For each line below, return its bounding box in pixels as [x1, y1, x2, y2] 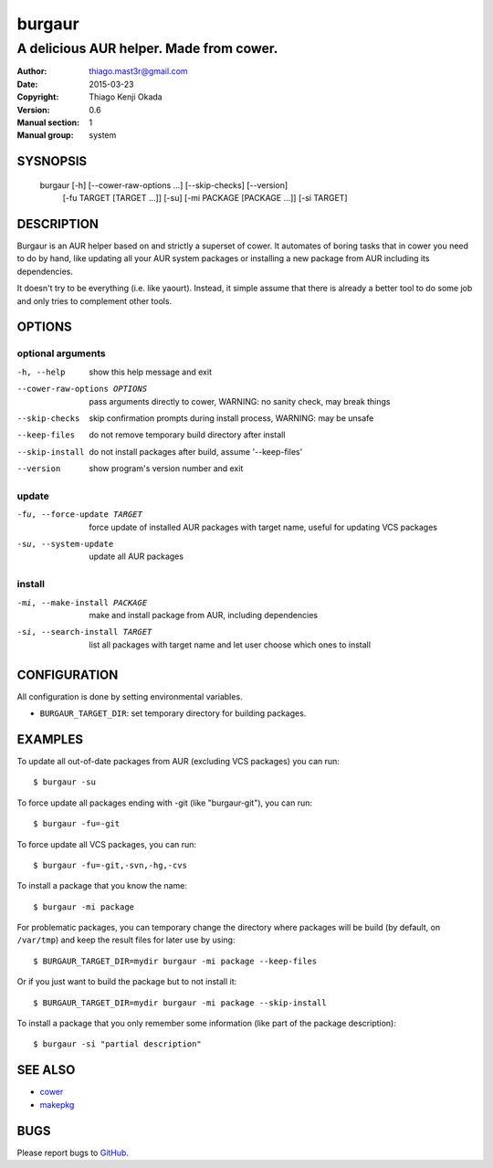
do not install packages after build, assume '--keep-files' [89, 446, 303, 457]
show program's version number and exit [89, 463, 244, 474]
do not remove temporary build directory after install [89, 429, 286, 440]
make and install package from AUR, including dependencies [89, 609, 319, 620]
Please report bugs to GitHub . [16, 1147, 130, 1158]
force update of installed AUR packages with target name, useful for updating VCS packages [89, 521, 438, 532]
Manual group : [16, 130, 74, 141]
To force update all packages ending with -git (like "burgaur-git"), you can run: [16, 797, 313, 808]
